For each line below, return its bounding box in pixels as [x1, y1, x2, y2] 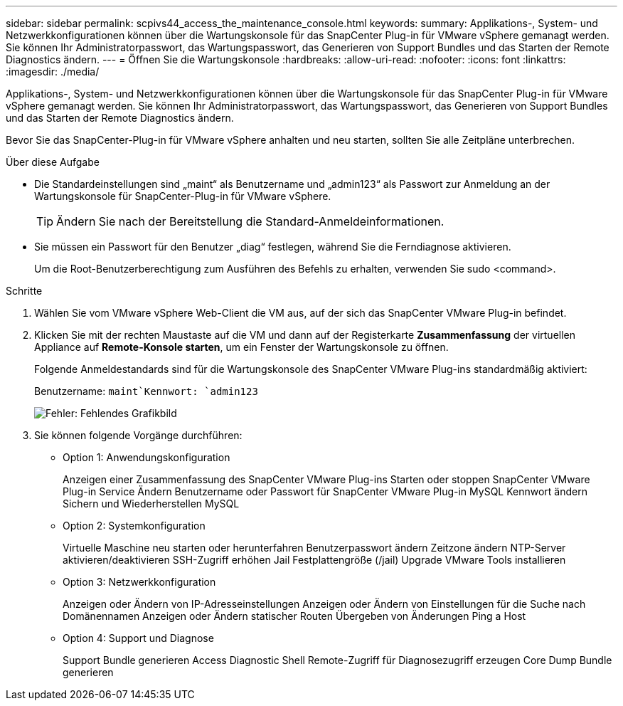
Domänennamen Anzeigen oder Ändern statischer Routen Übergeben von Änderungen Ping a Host [63, 610, 526, 622]
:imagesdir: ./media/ [6, 65, 100, 78]
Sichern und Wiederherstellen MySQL [63, 497, 240, 510]
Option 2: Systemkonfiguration [63, 520, 206, 532]
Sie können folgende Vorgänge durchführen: [34, 429, 243, 441]
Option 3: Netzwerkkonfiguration [63, 576, 216, 588]
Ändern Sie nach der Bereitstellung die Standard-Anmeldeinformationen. [56, 214, 444, 228]
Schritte [6, 285, 43, 297]
